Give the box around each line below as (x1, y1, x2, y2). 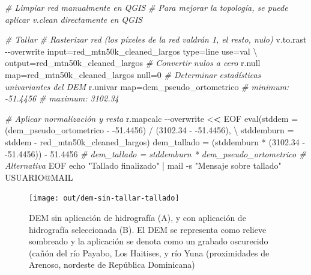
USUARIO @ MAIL (5, 171, 73, 183)
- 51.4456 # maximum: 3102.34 (5, 92, 119, 104)
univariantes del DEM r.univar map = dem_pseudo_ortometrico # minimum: (5, 80, 289, 92)
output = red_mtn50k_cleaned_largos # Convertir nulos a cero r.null (5, 56, 261, 69)
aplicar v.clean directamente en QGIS (5, 13, 143, 25)
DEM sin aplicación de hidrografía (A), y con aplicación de (29, 211, 246, 223)
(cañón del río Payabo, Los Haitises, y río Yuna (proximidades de (29, 246, 270, 259)
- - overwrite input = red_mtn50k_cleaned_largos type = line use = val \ (5, 44, 258, 57)
